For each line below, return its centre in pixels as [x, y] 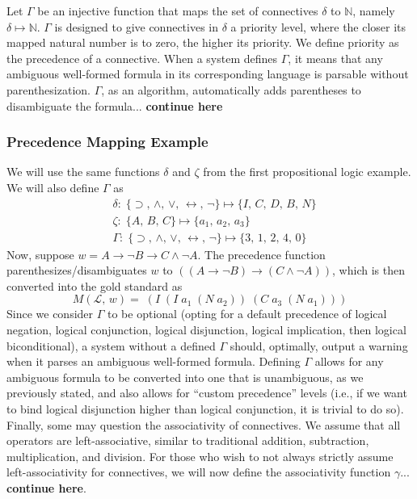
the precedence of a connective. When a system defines [142, 58]
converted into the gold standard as [95, 285]
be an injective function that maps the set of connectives [178, 10]
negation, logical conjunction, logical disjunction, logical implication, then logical [206, 330]
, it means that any [335, 58]
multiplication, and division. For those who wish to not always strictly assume [200, 456]
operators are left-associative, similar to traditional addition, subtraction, [188, 440]
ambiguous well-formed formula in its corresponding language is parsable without [208, 74]
